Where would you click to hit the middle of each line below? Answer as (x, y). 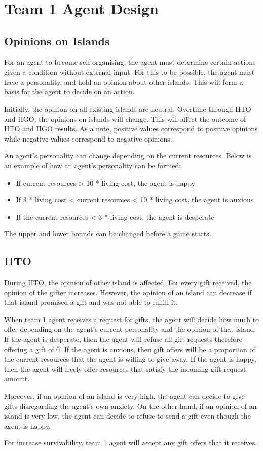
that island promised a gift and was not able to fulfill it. (91, 302)
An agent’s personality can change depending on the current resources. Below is (128, 155)
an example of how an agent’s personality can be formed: (93, 165)
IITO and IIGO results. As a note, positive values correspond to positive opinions (131, 129)
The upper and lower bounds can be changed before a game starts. (108, 234)
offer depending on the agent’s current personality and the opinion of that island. (130, 329)
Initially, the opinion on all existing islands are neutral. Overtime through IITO (128, 108)
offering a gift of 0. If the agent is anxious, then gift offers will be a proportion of (130, 349)
